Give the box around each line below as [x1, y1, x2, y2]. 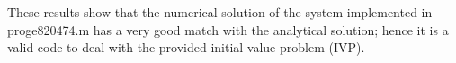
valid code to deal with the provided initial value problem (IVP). [7, 38, 365, 57]
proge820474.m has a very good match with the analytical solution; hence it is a [7, 20, 449, 39]
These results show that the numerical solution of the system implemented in [7, 3, 433, 21]
